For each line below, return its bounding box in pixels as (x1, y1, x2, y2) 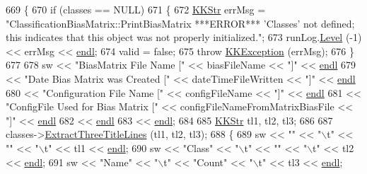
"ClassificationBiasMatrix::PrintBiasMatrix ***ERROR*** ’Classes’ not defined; (6, 16, 355, 30)
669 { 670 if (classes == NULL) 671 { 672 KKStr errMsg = (6, 2, 266, 16)
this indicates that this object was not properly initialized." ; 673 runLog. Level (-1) (6, 30, 362, 45)
